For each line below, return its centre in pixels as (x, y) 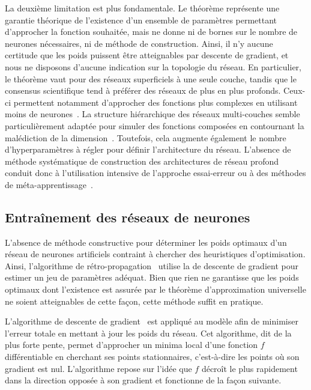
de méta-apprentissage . (49, 184)
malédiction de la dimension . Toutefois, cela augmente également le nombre (146, 137)
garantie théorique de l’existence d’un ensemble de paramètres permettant (141, 20)
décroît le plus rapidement (249, 368)
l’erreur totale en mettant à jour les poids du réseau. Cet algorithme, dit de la (148, 333)
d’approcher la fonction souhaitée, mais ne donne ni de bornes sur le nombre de (151, 32)
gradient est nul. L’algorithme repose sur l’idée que (98, 368)
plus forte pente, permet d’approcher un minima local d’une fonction (131, 345)
